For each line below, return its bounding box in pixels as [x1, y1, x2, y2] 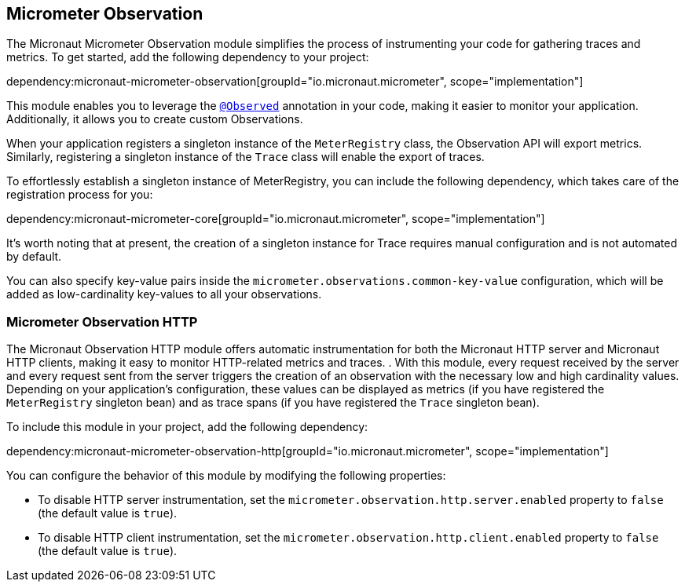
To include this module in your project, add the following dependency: [6, 420, 368, 434]
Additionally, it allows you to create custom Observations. [6, 112, 303, 126]
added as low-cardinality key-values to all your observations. [6, 287, 322, 301]
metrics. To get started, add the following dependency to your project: [6, 50, 369, 64]
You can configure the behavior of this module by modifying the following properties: [6, 469, 446, 483]
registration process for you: [6, 188, 153, 202]
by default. [6, 250, 62, 264]
